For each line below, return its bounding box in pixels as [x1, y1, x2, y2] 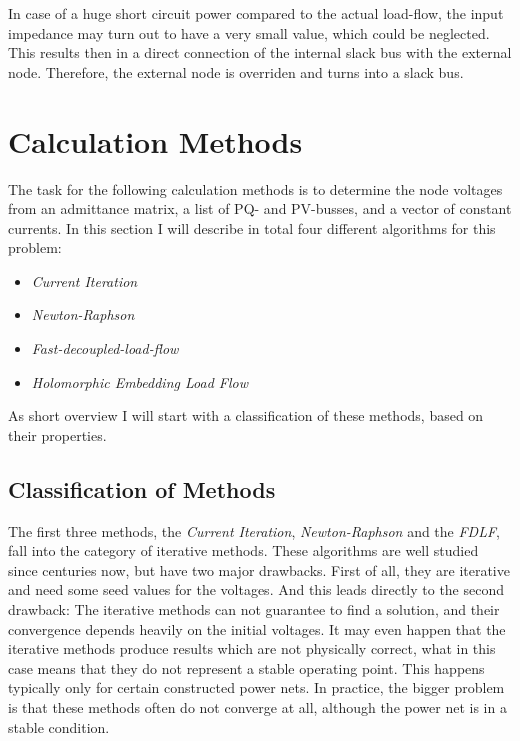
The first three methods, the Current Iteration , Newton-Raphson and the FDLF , [8, 520, 501, 541]
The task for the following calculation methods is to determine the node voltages [8, 178, 503, 199]
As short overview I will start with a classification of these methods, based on [8, 405, 484, 426]
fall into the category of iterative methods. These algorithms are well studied [8, 540, 479, 561]
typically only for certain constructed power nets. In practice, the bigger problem [8, 677, 505, 698]
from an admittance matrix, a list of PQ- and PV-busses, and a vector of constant [8, 198, 512, 219]
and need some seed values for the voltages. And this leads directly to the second [8, 579, 505, 600]
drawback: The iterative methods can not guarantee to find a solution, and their [8, 599, 500, 620]
